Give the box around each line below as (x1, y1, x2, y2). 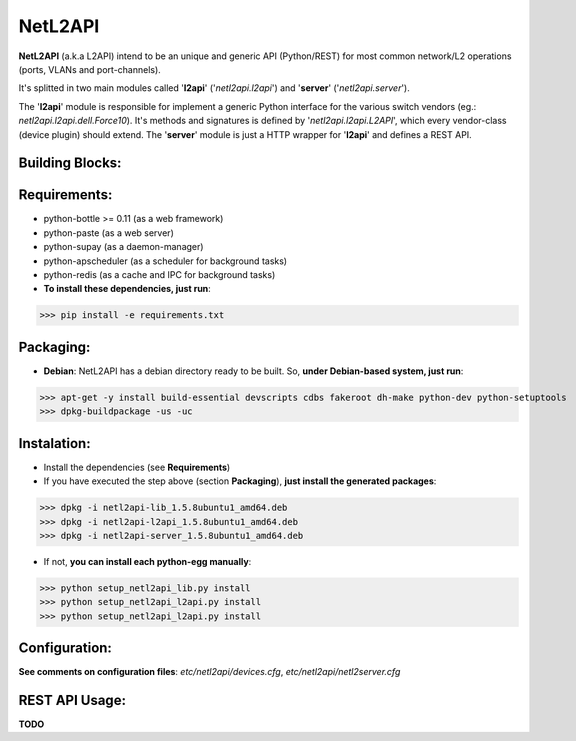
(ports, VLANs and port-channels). (18, 63, 162, 75)
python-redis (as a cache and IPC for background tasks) (43, 268, 276, 280)
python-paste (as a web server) (43, 226, 174, 239)
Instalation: (18, 435, 91, 452)
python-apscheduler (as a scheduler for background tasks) (43, 255, 288, 267)
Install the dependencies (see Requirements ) (43, 461, 231, 473)
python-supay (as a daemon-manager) (43, 241, 204, 253)
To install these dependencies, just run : (43, 283, 212, 295)
